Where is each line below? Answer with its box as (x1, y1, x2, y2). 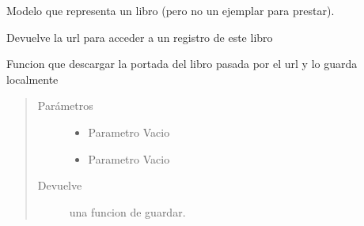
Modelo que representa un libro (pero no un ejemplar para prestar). (6, 2, 335, 18)
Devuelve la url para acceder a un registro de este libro (6, 28, 273, 45)
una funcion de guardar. (69, 203, 186, 220)
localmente (6, 70, 59, 87)
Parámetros (37, 97, 93, 114)
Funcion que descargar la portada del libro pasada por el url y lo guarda (6, 55, 358, 72)
